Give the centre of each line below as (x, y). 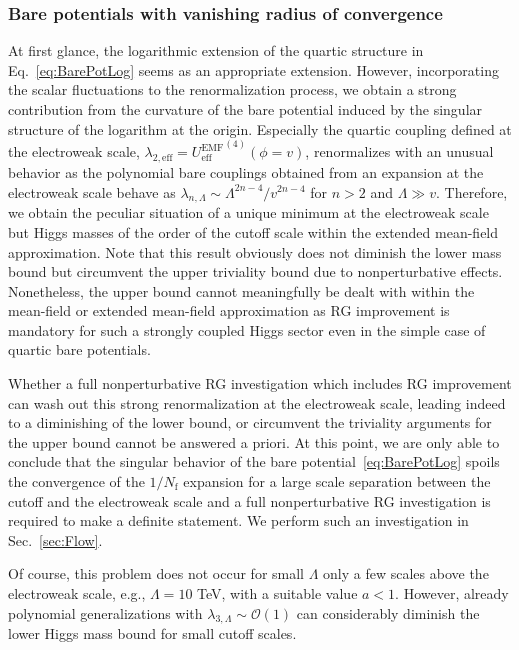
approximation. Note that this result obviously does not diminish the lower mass (255, 251)
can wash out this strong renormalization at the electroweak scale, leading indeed (257, 402)
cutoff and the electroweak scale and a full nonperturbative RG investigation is (249, 500)
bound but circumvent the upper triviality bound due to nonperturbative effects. (255, 271)
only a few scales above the (406, 573)
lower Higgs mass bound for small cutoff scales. (152, 633)
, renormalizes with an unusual (399, 151)
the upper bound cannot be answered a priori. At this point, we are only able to (254, 441)
